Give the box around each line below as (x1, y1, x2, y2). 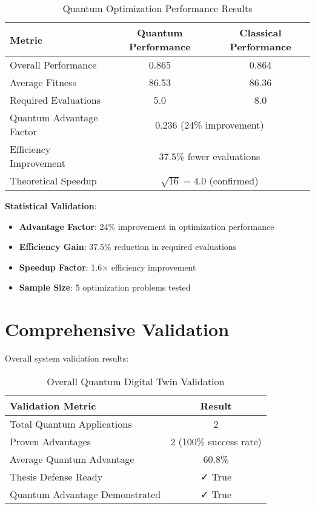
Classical (239, 25, 282, 39)
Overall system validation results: (5, 352, 129, 365)
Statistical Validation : (5, 200, 97, 212)
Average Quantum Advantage (10, 451, 134, 466)
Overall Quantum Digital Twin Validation (47, 374, 225, 388)
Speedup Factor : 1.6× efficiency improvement (19, 260, 196, 273)
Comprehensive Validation (5, 317, 230, 342)
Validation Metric (10, 398, 96, 413)
